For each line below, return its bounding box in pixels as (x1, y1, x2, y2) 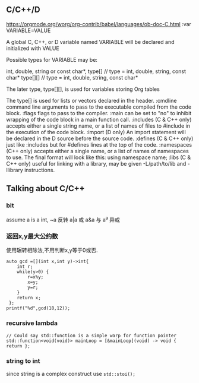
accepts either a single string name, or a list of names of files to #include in (6, 122, 190, 129)
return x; (17, 295, 42, 301)
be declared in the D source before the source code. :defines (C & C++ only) (6, 135, 194, 142)
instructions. (24, 166, 55, 173)
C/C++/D (6, 5, 40, 15)
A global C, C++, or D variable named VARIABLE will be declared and (6, 38, 175, 45)
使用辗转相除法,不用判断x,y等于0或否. (6, 246, 98, 254)
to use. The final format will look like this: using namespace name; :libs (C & (6, 154, 191, 161)
